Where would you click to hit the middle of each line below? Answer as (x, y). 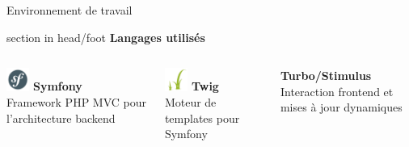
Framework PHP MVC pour (76, 102)
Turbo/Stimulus (326, 76)
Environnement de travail (70, 10)
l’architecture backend (61, 118)
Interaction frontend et (337, 91)
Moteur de (190, 102)
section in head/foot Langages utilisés (106, 37)
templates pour (202, 118)
